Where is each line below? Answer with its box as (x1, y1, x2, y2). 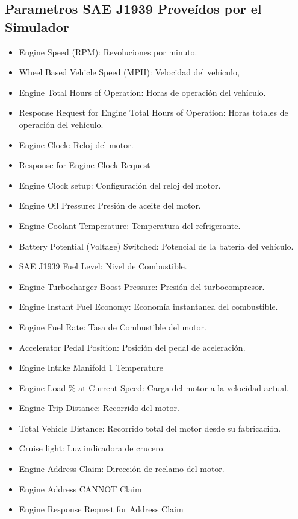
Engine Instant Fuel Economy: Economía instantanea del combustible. (19, 300, 278, 313)
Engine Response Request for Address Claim (19, 503, 184, 515)
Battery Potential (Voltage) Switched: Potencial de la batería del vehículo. (19, 239, 294, 252)
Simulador (5, 17, 69, 36)
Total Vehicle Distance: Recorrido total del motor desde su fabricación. (19, 421, 281, 434)
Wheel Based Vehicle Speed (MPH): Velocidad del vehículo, (19, 66, 240, 78)
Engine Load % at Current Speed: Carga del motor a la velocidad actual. (19, 381, 289, 394)
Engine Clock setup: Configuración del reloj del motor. (19, 178, 221, 191)
